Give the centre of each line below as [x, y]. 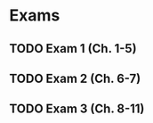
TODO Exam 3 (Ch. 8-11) [77, 109]
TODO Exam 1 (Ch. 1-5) [73, 49]
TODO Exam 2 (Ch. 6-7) [75, 78]
